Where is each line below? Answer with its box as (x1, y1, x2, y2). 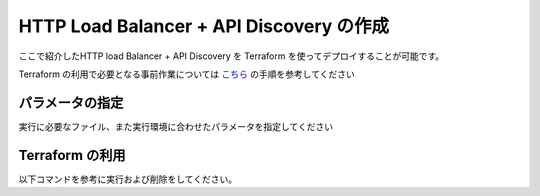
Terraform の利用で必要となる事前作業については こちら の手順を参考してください (18, 68, 355, 80)
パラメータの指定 (18, 94, 124, 111)
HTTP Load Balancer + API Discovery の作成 (18, 15, 390, 37)
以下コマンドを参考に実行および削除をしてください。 (18, 173, 238, 185)
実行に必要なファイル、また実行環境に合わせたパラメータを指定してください (18, 120, 334, 132)
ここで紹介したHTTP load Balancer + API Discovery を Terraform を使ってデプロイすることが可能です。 (18, 50, 445, 62)
